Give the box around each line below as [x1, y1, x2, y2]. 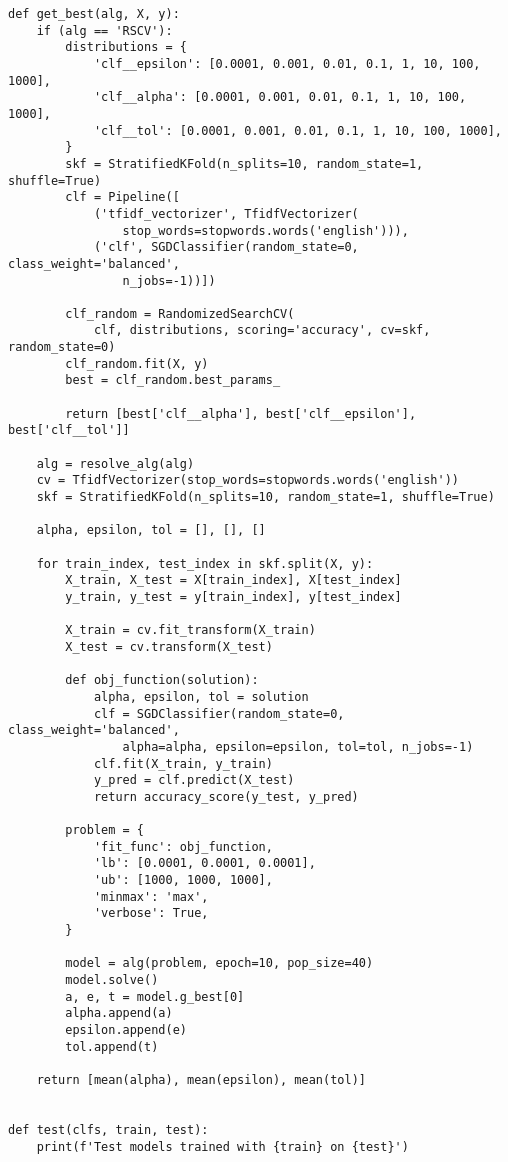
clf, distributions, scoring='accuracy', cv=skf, [93, 323, 431, 338]
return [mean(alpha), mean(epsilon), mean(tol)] [36, 1073, 366, 1087]
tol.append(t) [65, 1039, 159, 1054]
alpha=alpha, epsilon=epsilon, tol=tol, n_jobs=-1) [122, 739, 474, 754]
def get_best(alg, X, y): [8, 7, 180, 21]
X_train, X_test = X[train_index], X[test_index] [65, 573, 402, 588]
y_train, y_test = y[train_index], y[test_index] [65, 589, 402, 604]
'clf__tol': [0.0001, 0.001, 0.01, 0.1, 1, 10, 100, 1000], [93, 123, 502, 138]
